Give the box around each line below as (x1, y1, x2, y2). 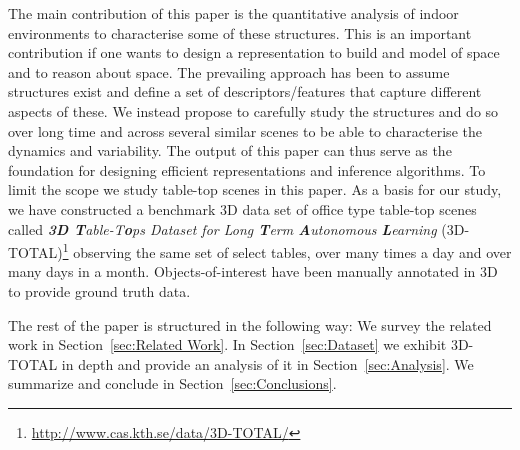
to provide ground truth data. (8, 280, 191, 301)
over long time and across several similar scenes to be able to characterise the (8, 120, 482, 141)
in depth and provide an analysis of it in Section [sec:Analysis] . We (61, 353, 474, 374)
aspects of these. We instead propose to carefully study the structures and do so (8, 100, 499, 121)
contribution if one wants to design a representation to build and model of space (8, 42, 500, 63)
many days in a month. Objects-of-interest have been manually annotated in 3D (8, 261, 498, 282)
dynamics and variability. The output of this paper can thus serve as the (8, 140, 452, 161)
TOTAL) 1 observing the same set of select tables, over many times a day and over (8, 239, 512, 262)
